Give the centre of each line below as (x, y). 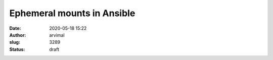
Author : (18, 35)
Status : (17, 49)
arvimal (57, 35)
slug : (15, 42)
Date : (15, 28)
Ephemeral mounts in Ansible (72, 13)
